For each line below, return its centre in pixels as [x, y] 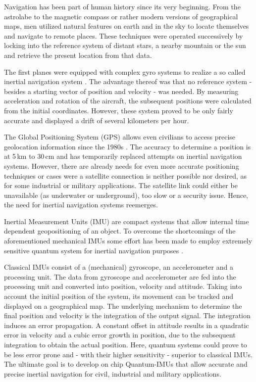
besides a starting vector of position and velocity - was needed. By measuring [121, 91]
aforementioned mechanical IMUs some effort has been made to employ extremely [128, 241]
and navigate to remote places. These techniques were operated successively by [124, 35]
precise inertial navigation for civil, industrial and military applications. [113, 373]
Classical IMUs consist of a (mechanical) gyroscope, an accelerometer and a [119, 267]
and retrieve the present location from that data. [78, 55]
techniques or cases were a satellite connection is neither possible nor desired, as [126, 175]
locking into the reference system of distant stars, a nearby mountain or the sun [125, 45]
